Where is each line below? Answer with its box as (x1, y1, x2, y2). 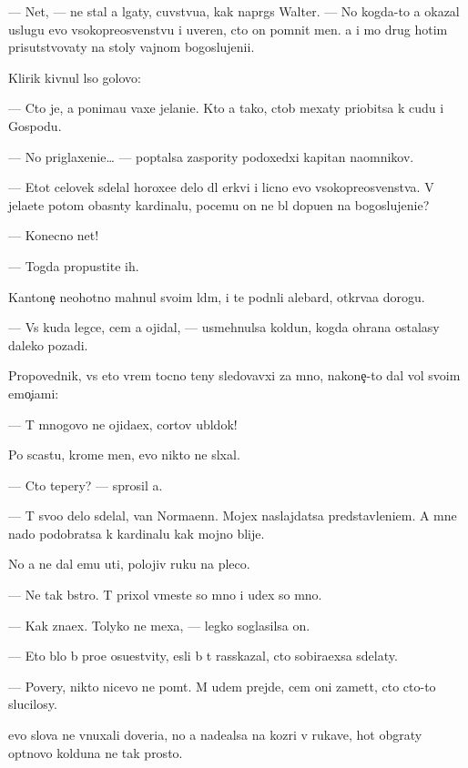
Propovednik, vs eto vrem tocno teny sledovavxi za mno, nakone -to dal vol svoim (8, 366, 461, 385)
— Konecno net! (8, 226, 99, 245)
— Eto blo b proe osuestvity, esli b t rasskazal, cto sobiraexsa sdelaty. (8, 646, 398, 665)
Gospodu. (8, 116, 62, 135)
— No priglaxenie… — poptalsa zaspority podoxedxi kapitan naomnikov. (8, 147, 414, 166)
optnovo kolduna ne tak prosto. (8, 743, 183, 762)
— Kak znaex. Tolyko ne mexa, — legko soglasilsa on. (8, 615, 310, 634)
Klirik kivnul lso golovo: (8, 67, 141, 86)
